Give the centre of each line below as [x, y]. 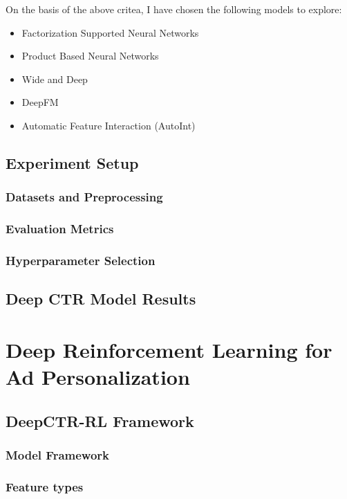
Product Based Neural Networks [90, 56]
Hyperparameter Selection [81, 260]
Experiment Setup [72, 162]
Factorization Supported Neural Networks [110, 32]
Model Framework [57, 454]
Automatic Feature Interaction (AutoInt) [109, 125]
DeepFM [40, 102]
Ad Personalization [98, 377]
